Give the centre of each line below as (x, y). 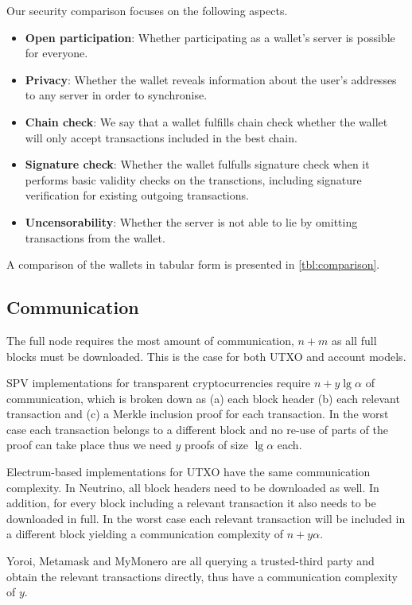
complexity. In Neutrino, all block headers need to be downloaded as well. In (193, 487)
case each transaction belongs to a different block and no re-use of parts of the (198, 429)
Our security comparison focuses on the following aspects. (147, 10)
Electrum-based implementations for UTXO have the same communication (189, 472)
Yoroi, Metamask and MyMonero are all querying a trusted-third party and (190, 561)
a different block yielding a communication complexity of (145, 534)
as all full (354, 340)
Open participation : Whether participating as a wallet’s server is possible (210, 37)
